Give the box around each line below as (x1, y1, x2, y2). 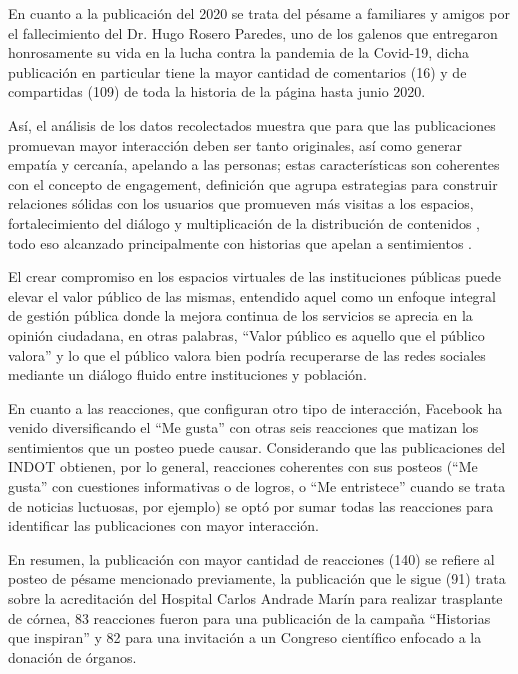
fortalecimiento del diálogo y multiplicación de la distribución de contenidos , (8, 212, 480, 233)
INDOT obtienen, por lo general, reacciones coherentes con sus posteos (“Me (8, 456, 478, 477)
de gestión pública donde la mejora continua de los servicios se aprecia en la (8, 305, 473, 326)
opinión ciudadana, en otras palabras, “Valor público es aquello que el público (8, 324, 485, 345)
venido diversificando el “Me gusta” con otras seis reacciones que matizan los (8, 417, 479, 438)
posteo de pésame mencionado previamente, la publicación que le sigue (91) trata (8, 568, 506, 589)
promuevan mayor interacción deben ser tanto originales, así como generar (8, 134, 462, 155)
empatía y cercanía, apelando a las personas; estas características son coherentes (8, 154, 500, 175)
